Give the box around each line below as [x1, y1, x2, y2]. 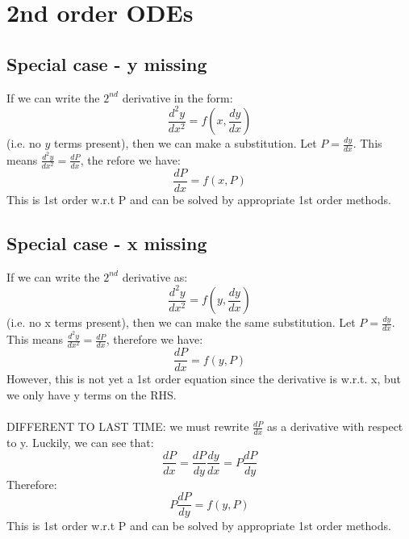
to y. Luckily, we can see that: [6, 433, 154, 450]
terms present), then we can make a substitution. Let [53, 135, 317, 152]
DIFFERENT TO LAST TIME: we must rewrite [6, 418, 249, 435]
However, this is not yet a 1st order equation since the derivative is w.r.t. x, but [6, 370, 401, 387]
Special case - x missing [6, 231, 207, 256]
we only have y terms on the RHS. [6, 386, 177, 403]
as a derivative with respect [267, 418, 403, 435]
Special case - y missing [6, 51, 207, 76]
